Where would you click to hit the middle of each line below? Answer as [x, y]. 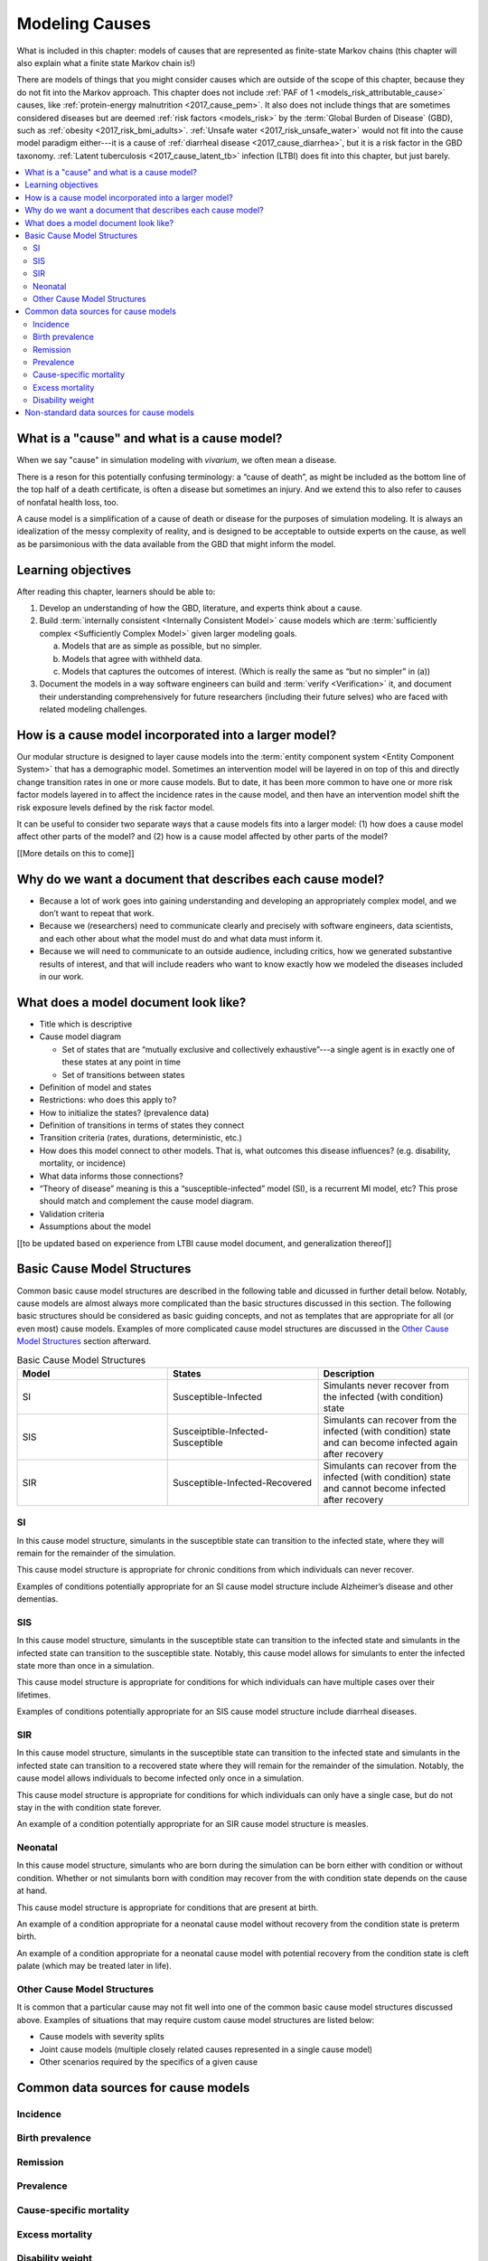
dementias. [38, 1599]
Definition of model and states [95, 1087]
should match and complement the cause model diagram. [146, 1201]
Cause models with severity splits [102, 2037]
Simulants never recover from [386, 1386]
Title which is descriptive [86, 1024]
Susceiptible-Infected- [221, 1431]
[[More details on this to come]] [75, 853]
